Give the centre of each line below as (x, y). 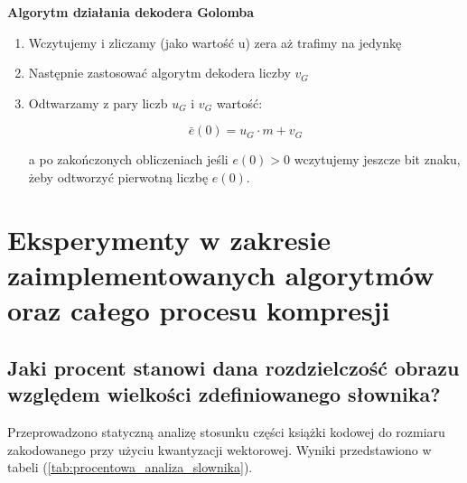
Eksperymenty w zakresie (169, 239)
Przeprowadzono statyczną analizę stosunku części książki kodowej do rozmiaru (226, 431)
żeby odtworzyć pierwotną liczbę (118, 176)
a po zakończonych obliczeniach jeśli (128, 159)
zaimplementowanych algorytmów (221, 274)
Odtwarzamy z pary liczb (98, 102)
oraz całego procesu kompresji (199, 310)
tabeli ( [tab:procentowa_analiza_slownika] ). (130, 467)
